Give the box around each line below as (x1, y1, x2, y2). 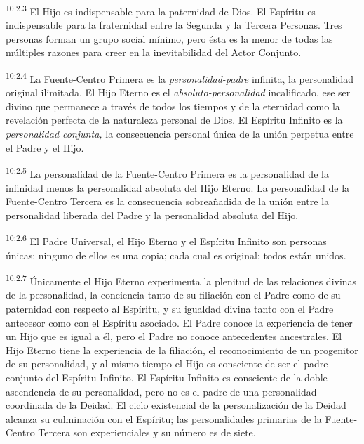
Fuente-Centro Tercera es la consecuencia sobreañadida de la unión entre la (6, 194, 330, 209)
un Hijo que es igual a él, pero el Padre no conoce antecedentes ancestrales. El (6, 329, 342, 344)
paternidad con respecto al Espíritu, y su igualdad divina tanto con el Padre (6, 301, 334, 315)
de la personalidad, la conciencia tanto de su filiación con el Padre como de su (6, 287, 341, 302)
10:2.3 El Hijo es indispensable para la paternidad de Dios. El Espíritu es (6, 2, 316, 18)
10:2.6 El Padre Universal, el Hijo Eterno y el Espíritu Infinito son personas (6, 232, 327, 248)
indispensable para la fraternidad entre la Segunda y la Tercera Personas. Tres (6, 18, 342, 32)
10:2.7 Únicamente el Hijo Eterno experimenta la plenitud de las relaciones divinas (6, 272, 357, 288)
